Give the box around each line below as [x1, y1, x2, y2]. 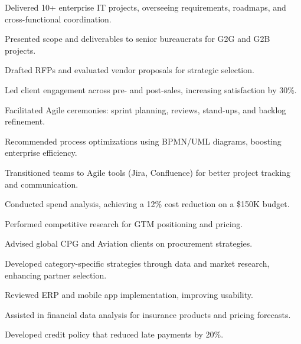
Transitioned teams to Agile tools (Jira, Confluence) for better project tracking [5, 166, 291, 178]
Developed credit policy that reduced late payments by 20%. [5, 328, 224, 340]
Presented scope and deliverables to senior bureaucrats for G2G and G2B [5, 32, 270, 45]
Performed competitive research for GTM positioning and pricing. [5, 217, 243, 230]
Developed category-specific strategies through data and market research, [5, 257, 270, 269]
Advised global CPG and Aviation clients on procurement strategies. [5, 237, 253, 250]
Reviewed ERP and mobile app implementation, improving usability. [5, 289, 253, 301]
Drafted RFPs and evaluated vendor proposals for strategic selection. [5, 64, 254, 76]
